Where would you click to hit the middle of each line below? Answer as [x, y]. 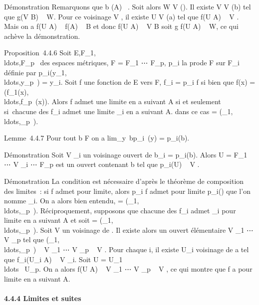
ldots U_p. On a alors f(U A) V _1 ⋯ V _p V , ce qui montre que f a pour [128, 269]
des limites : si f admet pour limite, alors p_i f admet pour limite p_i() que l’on [127, 191]
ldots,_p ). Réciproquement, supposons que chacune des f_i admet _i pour [120, 210]
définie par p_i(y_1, [35, 72]
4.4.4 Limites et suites [43, 298]
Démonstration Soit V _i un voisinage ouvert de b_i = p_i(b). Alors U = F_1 [126, 154]
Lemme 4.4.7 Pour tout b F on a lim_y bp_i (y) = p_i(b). [97, 138]
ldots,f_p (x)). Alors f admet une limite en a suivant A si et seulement [113, 101]
